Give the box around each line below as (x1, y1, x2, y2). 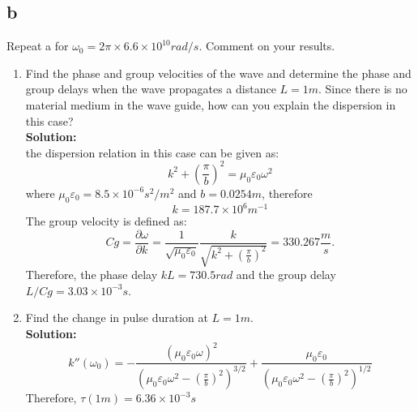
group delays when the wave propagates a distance (25, 80, 276, 97)
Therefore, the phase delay (25, 266, 158, 283)
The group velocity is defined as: (25, 212, 187, 230)
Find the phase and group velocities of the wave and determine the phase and (25, 64, 412, 81)
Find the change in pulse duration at (25, 309, 208, 326)
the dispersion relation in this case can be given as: (25, 144, 279, 161)
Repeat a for (6, 37, 69, 54)
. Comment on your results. (198, 37, 335, 54)
